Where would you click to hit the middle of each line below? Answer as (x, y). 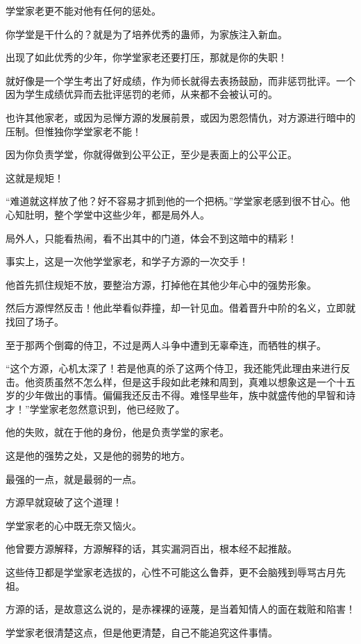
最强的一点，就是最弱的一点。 (74, 478)
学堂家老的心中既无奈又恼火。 (74, 525)
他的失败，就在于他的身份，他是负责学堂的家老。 (117, 432)
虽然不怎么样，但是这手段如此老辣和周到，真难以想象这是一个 (195, 381)
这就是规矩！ (35, 177)
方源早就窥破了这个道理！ (64, 502)
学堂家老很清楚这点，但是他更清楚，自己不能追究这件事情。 (142, 632)
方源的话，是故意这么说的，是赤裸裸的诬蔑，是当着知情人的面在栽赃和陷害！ (180, 609)
